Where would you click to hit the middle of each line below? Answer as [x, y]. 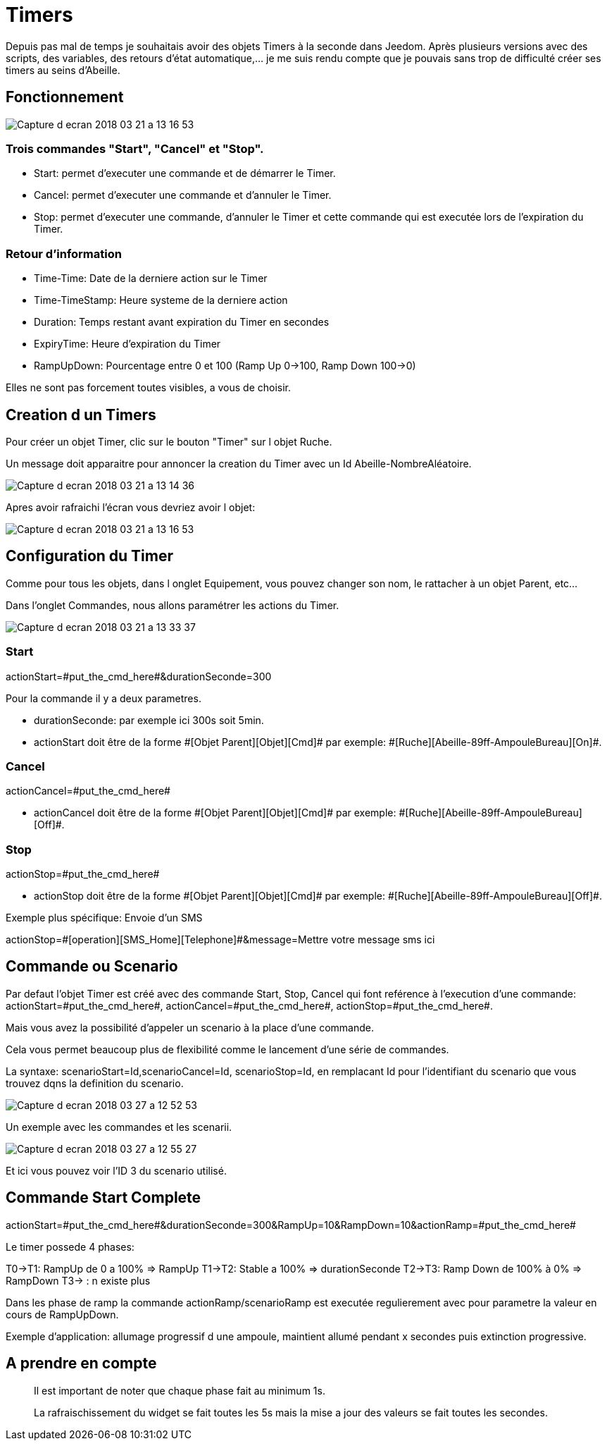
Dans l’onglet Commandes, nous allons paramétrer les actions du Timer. [173, 605]
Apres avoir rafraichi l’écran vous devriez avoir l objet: [131, 507]
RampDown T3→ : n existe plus [78, 1280]
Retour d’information [64, 253]
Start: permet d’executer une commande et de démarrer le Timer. [185, 173]
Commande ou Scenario [92, 967]
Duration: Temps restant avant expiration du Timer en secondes [182, 322]
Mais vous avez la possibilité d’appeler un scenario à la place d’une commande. [190, 1027]
